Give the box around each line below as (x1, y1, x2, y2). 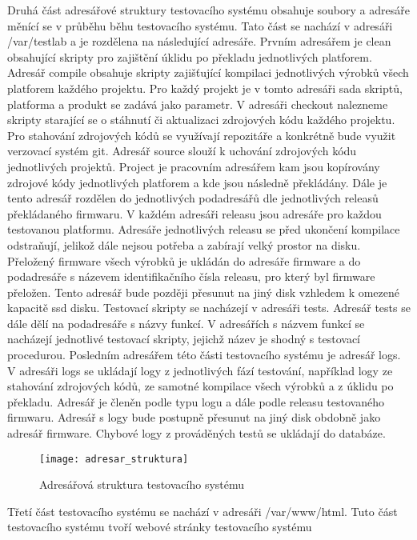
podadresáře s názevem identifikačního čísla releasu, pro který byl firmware (7, 268, 375, 285)
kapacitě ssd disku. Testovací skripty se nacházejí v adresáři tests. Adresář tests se (7, 299, 411, 316)
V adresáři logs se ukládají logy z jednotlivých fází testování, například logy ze (7, 362, 393, 378)
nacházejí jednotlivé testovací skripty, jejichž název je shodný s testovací (7, 330, 360, 347)
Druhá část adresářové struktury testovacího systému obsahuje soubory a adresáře (7, 2, 410, 18)
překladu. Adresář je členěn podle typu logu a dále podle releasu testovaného (7, 393, 384, 410)
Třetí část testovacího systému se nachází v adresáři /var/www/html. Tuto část (7, 502, 398, 519)
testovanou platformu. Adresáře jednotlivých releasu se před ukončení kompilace (7, 221, 400, 238)
